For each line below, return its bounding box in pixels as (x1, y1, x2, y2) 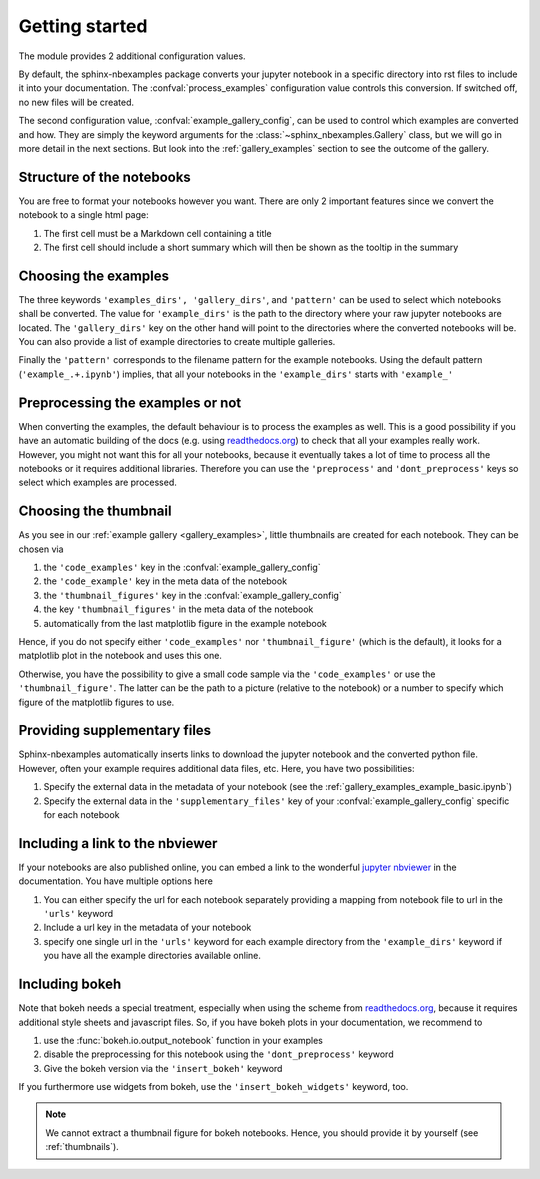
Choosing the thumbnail (18, 503, 172, 520)
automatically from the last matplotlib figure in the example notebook (43, 617, 327, 629)
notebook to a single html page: (18, 209, 149, 221)
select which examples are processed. (18, 476, 177, 489)
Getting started (18, 15, 148, 37)
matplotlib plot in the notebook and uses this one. (18, 650, 222, 662)
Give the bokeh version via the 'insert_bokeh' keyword (43, 1062, 283, 1074)
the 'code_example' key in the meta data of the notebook (43, 575, 288, 587)
